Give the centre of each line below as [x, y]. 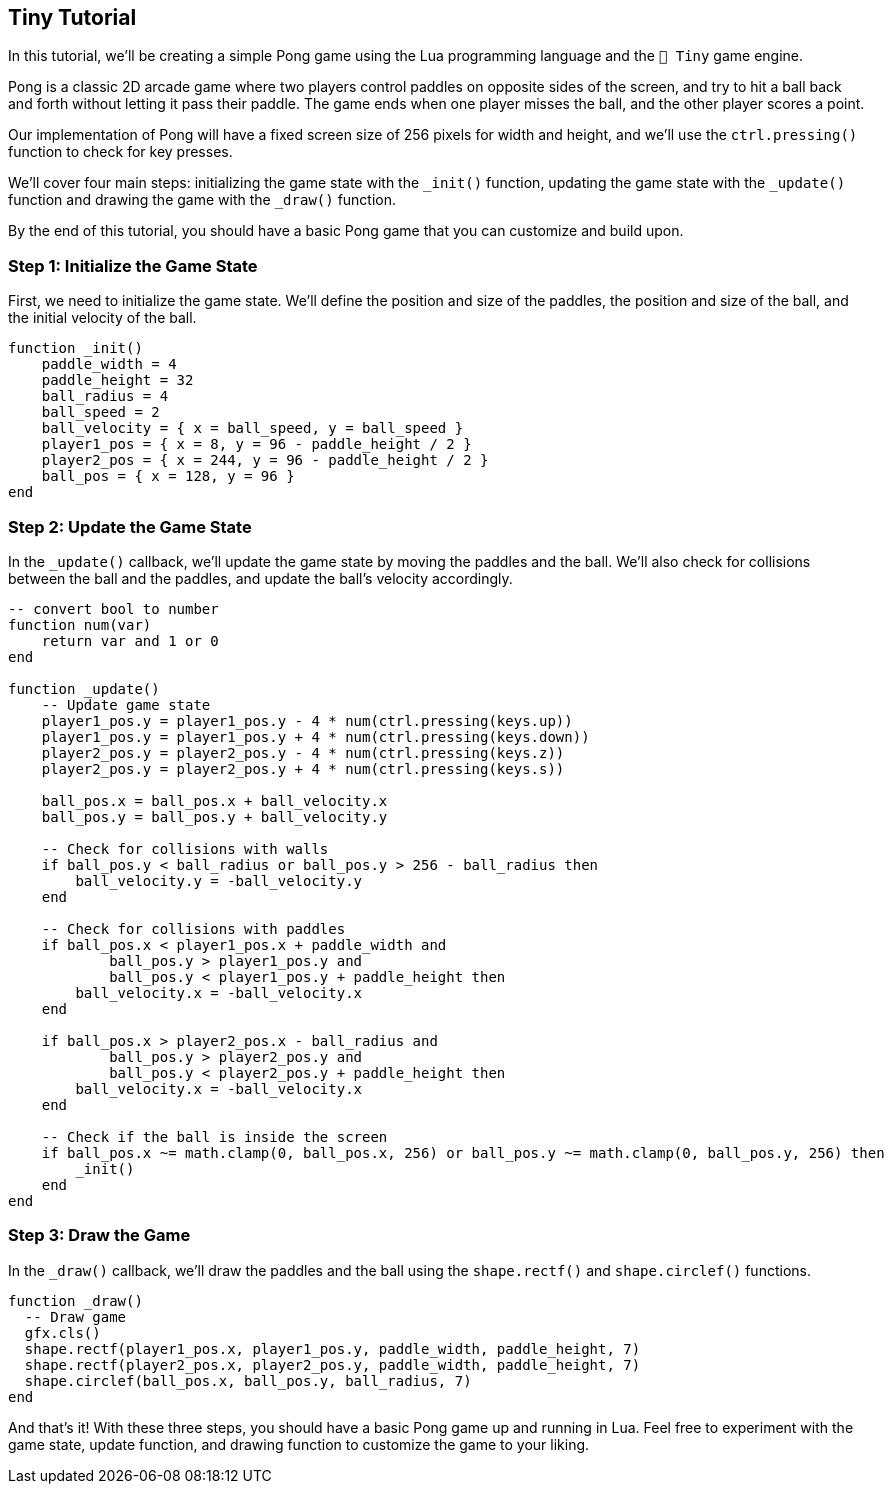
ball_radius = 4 [105, 396]
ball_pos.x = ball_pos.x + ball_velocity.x [214, 800]
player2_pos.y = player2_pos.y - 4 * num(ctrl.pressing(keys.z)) [303, 752]
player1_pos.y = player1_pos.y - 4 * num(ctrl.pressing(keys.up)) [307, 720]
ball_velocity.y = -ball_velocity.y [219, 880]
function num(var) [80, 624]
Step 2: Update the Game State [130, 526]
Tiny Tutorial [72, 17]
